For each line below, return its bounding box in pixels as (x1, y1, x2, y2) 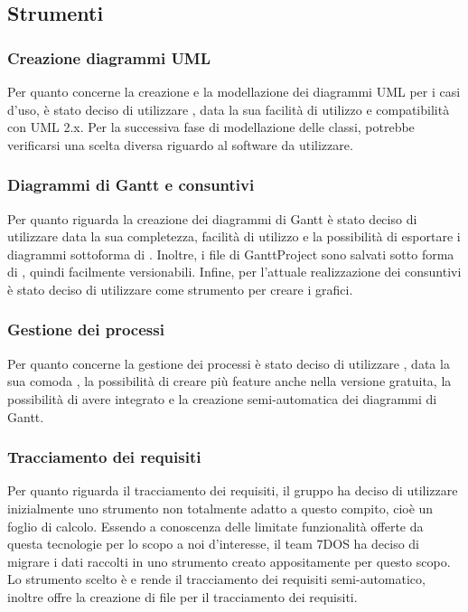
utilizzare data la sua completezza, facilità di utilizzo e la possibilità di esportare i (7, 227, 461, 246)
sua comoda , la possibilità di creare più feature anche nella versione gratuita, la (7, 372, 452, 391)
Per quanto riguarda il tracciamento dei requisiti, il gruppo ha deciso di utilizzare (7, 481, 458, 500)
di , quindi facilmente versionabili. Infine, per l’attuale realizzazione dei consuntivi (7, 262, 462, 281)
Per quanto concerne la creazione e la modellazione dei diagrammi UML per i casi (7, 82, 461, 100)
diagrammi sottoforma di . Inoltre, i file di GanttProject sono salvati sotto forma (7, 244, 454, 263)
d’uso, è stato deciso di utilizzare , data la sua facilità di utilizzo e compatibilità (7, 99, 450, 118)
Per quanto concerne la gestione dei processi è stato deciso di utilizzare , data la (7, 353, 450, 372)
